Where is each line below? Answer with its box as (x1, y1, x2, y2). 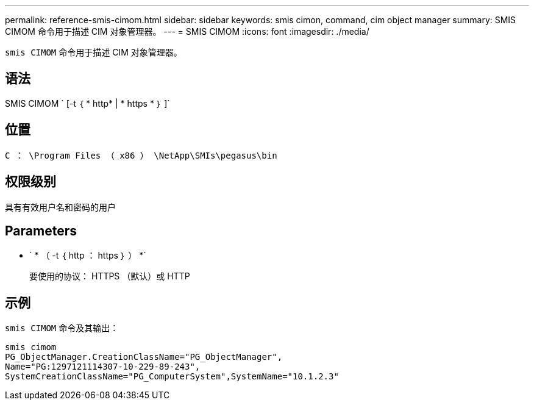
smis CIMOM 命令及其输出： (5, 323, 119, 334)
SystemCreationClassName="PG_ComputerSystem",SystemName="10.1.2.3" (5, 371, 339, 382)
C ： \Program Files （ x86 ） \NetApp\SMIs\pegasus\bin (5, 150, 277, 160)
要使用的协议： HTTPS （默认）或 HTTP (29, 271, 190, 282)
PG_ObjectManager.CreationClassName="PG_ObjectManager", (5, 352, 283, 362)
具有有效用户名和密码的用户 (5, 201, 116, 212)
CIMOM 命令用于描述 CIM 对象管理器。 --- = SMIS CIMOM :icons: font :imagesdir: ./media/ (5, 26, 369, 37)
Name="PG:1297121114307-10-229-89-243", (5, 362, 201, 372)
